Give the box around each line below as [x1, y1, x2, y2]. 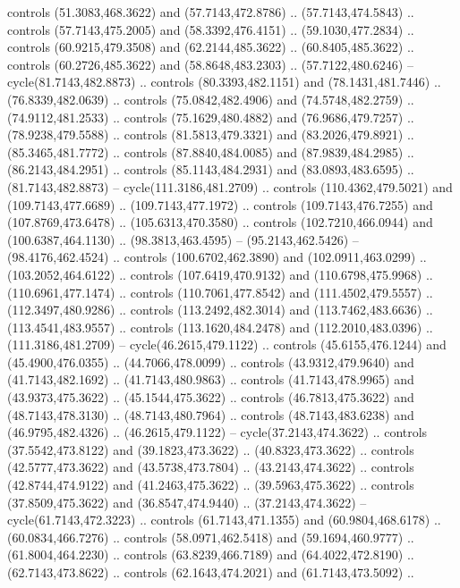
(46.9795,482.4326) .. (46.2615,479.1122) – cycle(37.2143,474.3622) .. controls [7, 423, 428, 441]
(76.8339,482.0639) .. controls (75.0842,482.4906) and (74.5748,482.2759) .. [7, 89, 414, 108]
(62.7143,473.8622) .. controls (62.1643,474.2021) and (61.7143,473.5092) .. [7, 563, 414, 581]
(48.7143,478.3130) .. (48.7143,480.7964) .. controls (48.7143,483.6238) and [7, 405, 414, 424]
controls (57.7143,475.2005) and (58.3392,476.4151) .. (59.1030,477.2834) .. [7, 20, 414, 38]
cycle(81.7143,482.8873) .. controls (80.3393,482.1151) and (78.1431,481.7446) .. [7, 72, 441, 91]
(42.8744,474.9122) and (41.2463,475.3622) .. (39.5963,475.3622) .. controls [7, 475, 414, 494]
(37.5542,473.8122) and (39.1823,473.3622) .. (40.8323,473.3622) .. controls [7, 440, 414, 458]
